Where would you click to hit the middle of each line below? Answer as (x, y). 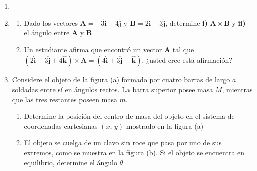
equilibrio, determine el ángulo (71, 162)
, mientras (237, 89)
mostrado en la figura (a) (165, 126)
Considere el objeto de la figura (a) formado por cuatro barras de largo (121, 80)
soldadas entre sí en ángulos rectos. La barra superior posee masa (112, 89)
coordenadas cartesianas (61, 126)
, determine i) (186, 23)
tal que (183, 49)
